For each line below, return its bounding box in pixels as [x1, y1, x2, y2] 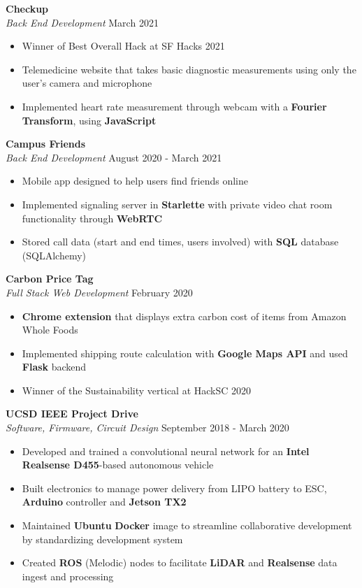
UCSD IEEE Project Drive [6, 406, 138, 421]
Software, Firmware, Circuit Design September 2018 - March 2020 [6, 420, 289, 435]
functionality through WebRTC [22, 210, 163, 225]
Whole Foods [22, 322, 78, 337]
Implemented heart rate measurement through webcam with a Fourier [22, 99, 327, 113]
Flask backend [22, 359, 87, 374]
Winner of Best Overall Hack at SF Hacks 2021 [22, 38, 225, 53]
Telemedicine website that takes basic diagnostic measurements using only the [22, 62, 356, 76]
